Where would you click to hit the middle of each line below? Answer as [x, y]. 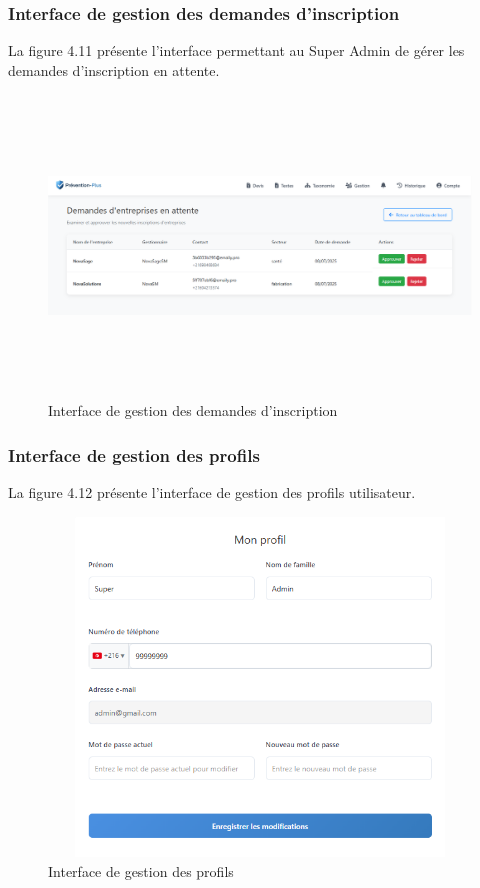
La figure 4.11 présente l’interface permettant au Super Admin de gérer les [236, 50]
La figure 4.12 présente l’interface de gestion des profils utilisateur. [212, 492]
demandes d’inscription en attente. [114, 69]
